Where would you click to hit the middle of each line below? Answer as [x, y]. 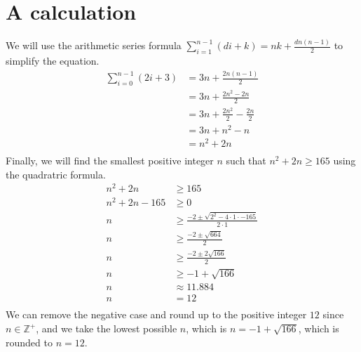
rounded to [29, 342]
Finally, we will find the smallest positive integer [110, 161]
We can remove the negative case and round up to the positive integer [156, 314]
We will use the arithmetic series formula [94, 45]
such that [246, 161]
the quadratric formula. [56, 174]
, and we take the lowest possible [107, 328]
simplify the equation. [53, 61]
